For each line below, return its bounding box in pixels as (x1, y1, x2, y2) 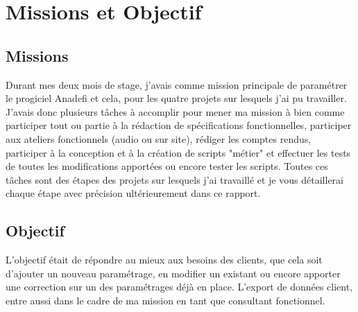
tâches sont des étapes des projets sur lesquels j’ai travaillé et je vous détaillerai (6, 172, 343, 187)
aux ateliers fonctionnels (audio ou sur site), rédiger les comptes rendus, (6, 131, 312, 146)
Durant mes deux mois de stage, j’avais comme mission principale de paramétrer (6, 77, 348, 92)
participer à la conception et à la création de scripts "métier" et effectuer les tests (6, 145, 351, 159)
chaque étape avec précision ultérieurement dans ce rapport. (6, 186, 261, 200)
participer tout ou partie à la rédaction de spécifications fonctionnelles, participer (6, 118, 352, 132)
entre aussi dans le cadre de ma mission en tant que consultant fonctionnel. (6, 293, 325, 307)
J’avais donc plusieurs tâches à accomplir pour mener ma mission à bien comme (6, 104, 345, 119)
